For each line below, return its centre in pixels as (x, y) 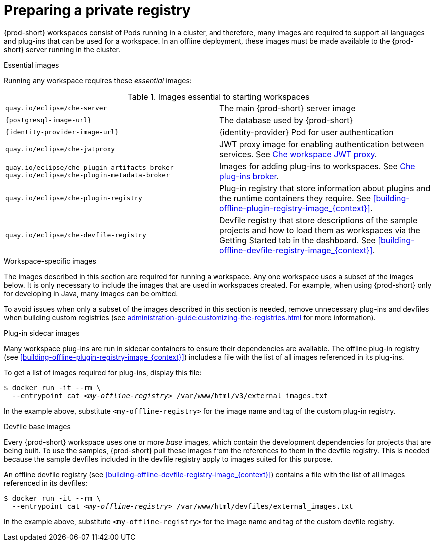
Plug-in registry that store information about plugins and (325, 188)
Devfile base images (37, 426)
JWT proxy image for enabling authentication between (322, 144)
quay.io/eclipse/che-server (56, 108)
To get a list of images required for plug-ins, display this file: (103, 372)
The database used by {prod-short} (286, 120)
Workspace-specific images (50, 261)
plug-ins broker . (249, 176)
